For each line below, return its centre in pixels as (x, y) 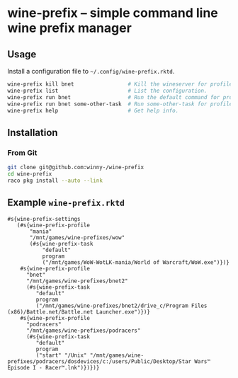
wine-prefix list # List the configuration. (107, 91)
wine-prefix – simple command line (113, 13)
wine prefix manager (70, 28)
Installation (33, 132)
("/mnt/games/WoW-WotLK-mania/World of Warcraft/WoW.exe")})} (136, 262)
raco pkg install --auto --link (55, 181)
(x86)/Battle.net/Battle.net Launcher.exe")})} (79, 312)
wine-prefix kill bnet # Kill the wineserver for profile (120, 84)
